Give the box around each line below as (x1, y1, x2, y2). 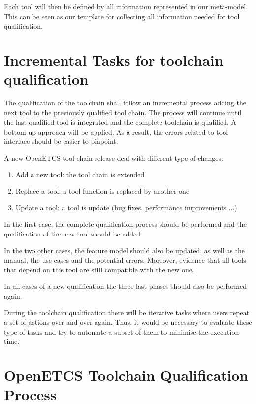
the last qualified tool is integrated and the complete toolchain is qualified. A (4, 117, 237, 127)
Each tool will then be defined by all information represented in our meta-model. (4, 1, 248, 11)
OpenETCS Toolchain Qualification (4, 365, 249, 385)
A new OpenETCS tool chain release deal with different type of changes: (4, 153, 223, 163)
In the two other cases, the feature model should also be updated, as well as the (4, 245, 245, 255)
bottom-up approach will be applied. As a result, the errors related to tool (4, 126, 228, 136)
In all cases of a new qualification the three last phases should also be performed (4, 281, 247, 291)
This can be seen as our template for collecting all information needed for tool (4, 11, 240, 21)
